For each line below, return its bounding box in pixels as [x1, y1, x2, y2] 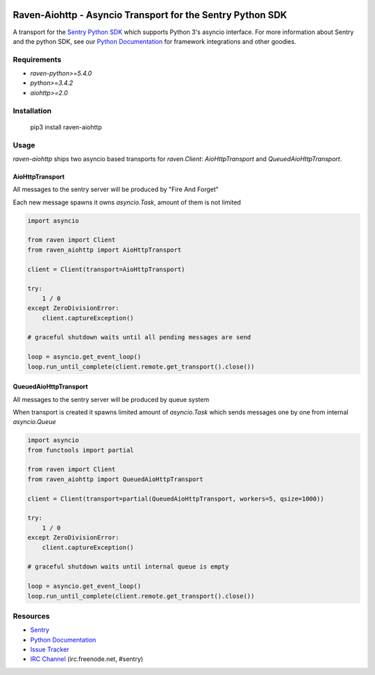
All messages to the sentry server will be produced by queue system [12, 395, 210, 403]
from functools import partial [27, 446, 135, 454]
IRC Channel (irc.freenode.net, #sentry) [30, 655, 144, 663]
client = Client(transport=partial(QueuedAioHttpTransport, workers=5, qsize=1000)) [27, 494, 324, 503]
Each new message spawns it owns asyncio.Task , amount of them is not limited [12, 198, 241, 206]
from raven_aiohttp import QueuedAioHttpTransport [27, 475, 204, 483]
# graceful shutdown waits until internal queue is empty [27, 563, 229, 571]
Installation [12, 106, 52, 115]
